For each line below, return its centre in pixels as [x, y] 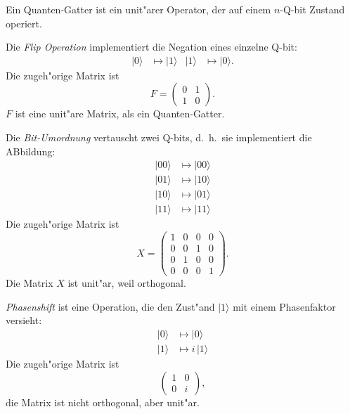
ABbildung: [31, 151]
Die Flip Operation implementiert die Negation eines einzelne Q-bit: [151, 47]
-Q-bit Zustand [312, 9]
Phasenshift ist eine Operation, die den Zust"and [110, 306]
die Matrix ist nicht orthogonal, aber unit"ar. [103, 402]
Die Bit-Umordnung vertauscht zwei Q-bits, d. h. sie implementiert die [159, 137]
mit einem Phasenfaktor [284, 306]
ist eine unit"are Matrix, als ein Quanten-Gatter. [120, 114]
